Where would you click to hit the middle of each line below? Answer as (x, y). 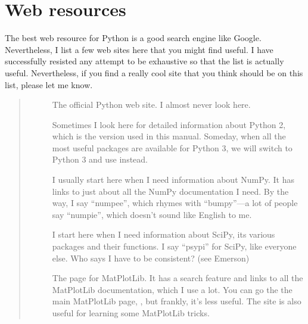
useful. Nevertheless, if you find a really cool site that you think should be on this (154, 72)
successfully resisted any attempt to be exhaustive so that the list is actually (144, 61)
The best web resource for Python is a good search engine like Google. (133, 38)
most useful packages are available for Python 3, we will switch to (172, 147)
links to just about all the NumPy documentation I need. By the (170, 191)
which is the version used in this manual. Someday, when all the (169, 136)
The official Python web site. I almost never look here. (151, 105)
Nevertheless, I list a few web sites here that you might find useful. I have (139, 49)
